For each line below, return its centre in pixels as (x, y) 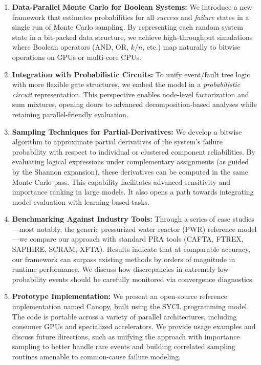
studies (243, 219)
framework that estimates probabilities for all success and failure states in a (130, 17)
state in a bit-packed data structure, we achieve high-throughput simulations (132, 37)
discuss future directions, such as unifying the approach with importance (126, 336)
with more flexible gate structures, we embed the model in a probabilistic (126, 84)
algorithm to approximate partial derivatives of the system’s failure (117, 142)
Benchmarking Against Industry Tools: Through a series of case (121, 219)
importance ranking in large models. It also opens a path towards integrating (133, 192)
